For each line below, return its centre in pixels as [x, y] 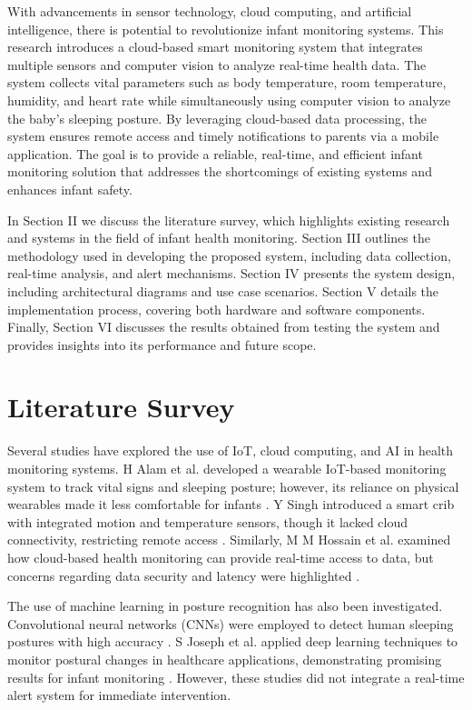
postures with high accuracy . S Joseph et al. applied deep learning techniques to [233, 641]
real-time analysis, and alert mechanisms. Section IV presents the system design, [231, 273]
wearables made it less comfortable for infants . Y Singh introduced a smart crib [231, 504]
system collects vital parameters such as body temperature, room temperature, [227, 82]
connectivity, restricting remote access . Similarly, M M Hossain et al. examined [229, 540]
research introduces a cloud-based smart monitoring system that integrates [215, 47]
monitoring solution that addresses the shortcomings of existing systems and [220, 171]
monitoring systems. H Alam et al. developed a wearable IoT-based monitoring [227, 468]
